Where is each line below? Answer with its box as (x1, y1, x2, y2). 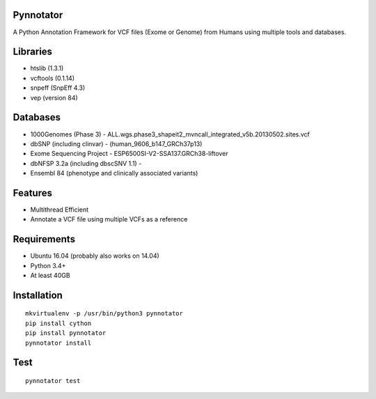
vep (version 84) (30, 93, 78, 102)
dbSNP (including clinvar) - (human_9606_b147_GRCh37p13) (30, 139, 203, 148)
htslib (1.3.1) (30, 64, 64, 72)
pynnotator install (25, 338, 92, 347)
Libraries (13, 46, 52, 58)
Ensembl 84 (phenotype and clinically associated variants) (30, 169, 198, 178)
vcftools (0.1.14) (30, 74, 75, 82)
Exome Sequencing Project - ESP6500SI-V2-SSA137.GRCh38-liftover (30, 150, 228, 158)
